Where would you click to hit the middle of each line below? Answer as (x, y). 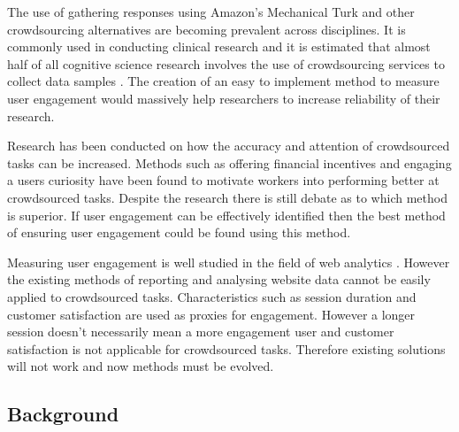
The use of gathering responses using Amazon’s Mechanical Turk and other (211, 12)
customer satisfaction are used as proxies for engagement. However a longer (211, 314)
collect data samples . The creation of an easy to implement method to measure (223, 81)
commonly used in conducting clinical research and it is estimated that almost (219, 46)
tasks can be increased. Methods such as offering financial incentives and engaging (229, 162)
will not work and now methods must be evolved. (141, 366)
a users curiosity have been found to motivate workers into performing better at (223, 180)
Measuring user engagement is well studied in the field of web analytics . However (229, 262)
